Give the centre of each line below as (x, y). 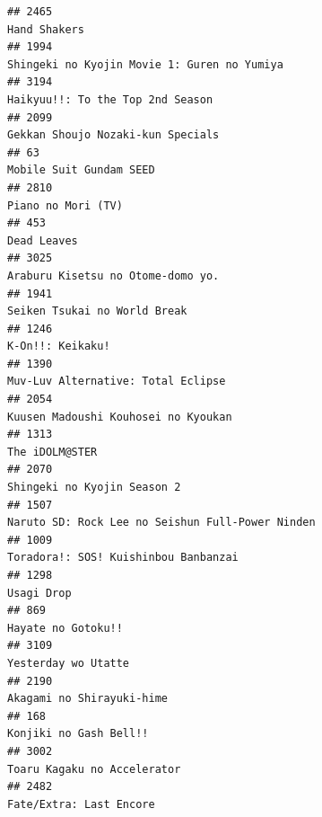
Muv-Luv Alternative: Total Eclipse (117, 382)
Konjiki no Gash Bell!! (78, 734)
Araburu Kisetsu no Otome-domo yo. (113, 275)
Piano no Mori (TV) (65, 205)
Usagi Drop (39, 593)
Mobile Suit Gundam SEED (81, 170)
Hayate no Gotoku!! (65, 628)
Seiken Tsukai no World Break (97, 311)
